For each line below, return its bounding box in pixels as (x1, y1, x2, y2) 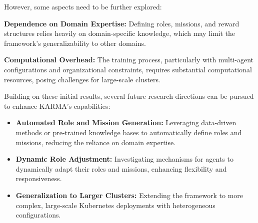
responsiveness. (15, 173, 62, 184)
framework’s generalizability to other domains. (4, 37, 146, 48)
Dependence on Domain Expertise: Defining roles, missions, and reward (4, 18, 239, 28)
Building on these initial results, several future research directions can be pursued (4, 91, 254, 101)
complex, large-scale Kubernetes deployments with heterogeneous (15, 200, 215, 210)
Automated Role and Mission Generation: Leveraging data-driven (15, 117, 236, 128)
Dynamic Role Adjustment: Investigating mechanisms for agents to (15, 154, 233, 164)
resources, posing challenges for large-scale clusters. (4, 74, 160, 84)
